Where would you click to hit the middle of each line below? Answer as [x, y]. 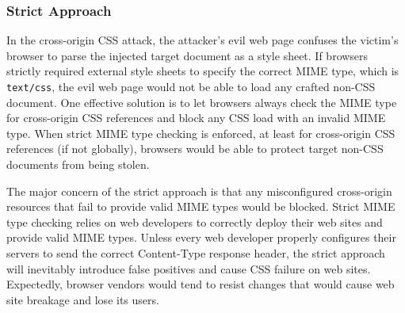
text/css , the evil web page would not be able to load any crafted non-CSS [191, 86]
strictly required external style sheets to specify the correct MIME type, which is [203, 71]
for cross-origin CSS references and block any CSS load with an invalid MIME [196, 118]
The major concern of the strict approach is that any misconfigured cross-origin [199, 191]
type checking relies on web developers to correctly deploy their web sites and [195, 221]
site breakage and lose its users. [83, 299]
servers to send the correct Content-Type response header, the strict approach [196, 253]
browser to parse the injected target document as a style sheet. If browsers [187, 55]
